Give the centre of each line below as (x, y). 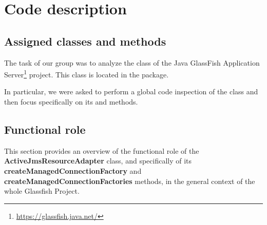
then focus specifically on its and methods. (71, 102)
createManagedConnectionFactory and (73, 171)
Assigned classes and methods (85, 41)
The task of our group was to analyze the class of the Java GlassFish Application (132, 62)
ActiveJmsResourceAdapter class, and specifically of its (98, 161)
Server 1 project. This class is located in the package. (87, 74)
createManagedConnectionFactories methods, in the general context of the (130, 181)
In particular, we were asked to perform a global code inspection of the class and (131, 91)
